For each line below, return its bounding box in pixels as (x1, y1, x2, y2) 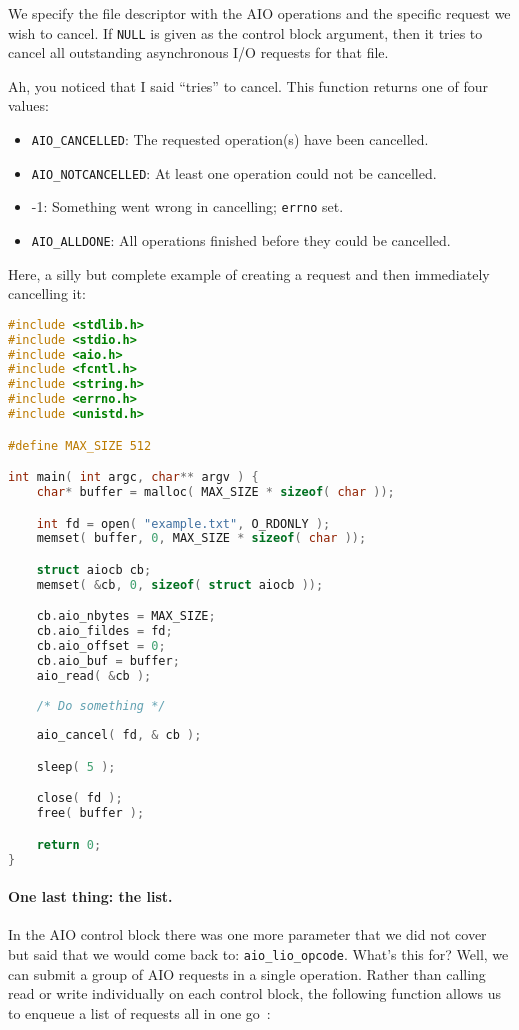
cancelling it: (8, 283, 86, 304)
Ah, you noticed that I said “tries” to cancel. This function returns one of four (8, 75, 488, 96)
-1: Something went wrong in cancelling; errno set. (31, 196, 344, 217)
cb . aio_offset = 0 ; (36, 639, 166, 654)
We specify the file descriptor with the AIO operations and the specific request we (8, 3, 511, 23)
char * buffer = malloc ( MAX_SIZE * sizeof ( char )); (36, 485, 395, 500)
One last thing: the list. (8, 886, 173, 907)
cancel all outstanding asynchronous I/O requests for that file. (8, 42, 389, 63)
